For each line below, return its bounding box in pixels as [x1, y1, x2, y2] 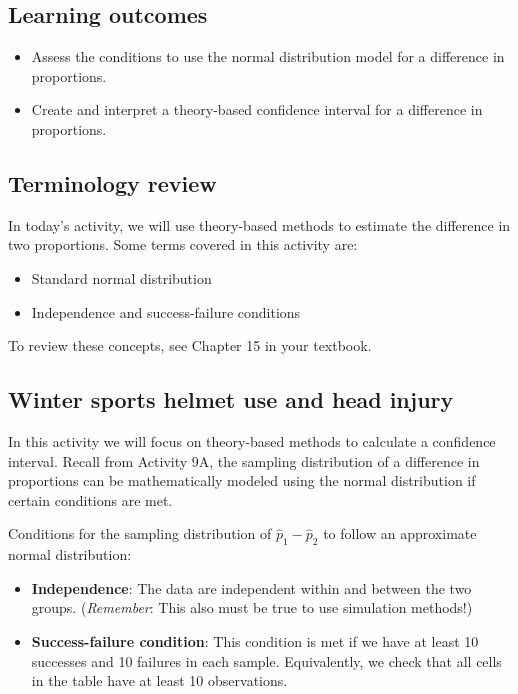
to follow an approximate [323, 523, 477, 544]
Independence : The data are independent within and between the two [31, 577, 472, 598]
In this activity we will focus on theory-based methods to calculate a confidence [8, 430, 496, 451]
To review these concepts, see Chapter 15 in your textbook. [8, 335, 372, 356]
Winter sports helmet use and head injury [8, 384, 454, 415]
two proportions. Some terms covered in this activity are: [8, 234, 358, 255]
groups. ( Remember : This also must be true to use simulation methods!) [31, 597, 473, 618]
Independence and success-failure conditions [31, 301, 301, 322]
